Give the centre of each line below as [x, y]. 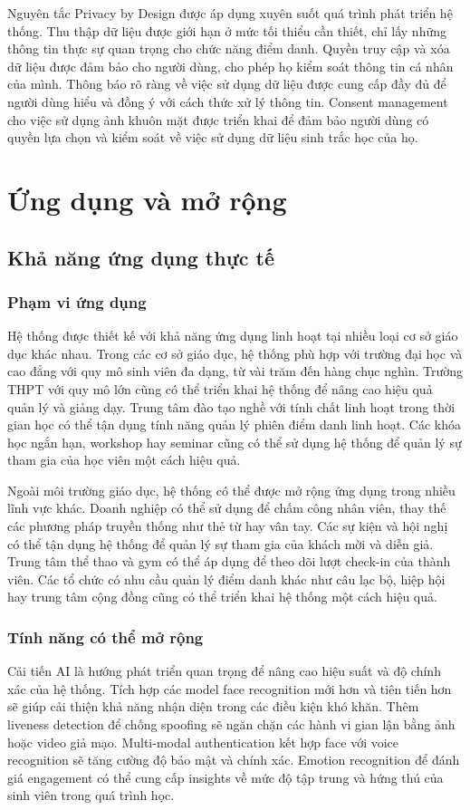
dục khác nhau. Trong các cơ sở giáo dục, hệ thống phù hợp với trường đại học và [235, 353]
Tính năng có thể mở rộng [106, 636]
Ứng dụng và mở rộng [147, 199]
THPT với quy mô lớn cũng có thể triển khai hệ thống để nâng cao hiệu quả [220, 388]
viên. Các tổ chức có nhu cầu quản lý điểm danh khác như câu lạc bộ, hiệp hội [226, 579]
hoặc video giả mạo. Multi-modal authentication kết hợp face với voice [203, 742]
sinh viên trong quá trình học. [91, 795]
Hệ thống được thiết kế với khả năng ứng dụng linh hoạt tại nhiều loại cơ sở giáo [233, 336]
